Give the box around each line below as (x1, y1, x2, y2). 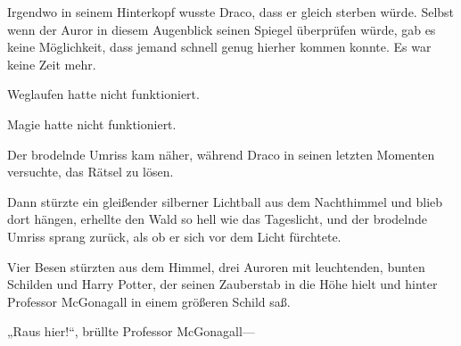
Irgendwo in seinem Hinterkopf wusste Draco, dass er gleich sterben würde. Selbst (7, 3, 455, 21)
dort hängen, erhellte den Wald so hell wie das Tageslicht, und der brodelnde (7, 210, 427, 228)
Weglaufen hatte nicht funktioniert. (7, 85, 200, 103)
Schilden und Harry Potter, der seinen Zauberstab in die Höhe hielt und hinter (7, 275, 438, 293)
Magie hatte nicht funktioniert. (7, 114, 177, 133)
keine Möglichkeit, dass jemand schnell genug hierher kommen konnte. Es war (7, 37, 432, 56)
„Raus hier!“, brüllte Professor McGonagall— (7, 322, 255, 341)
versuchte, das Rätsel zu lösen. (7, 162, 174, 181)
